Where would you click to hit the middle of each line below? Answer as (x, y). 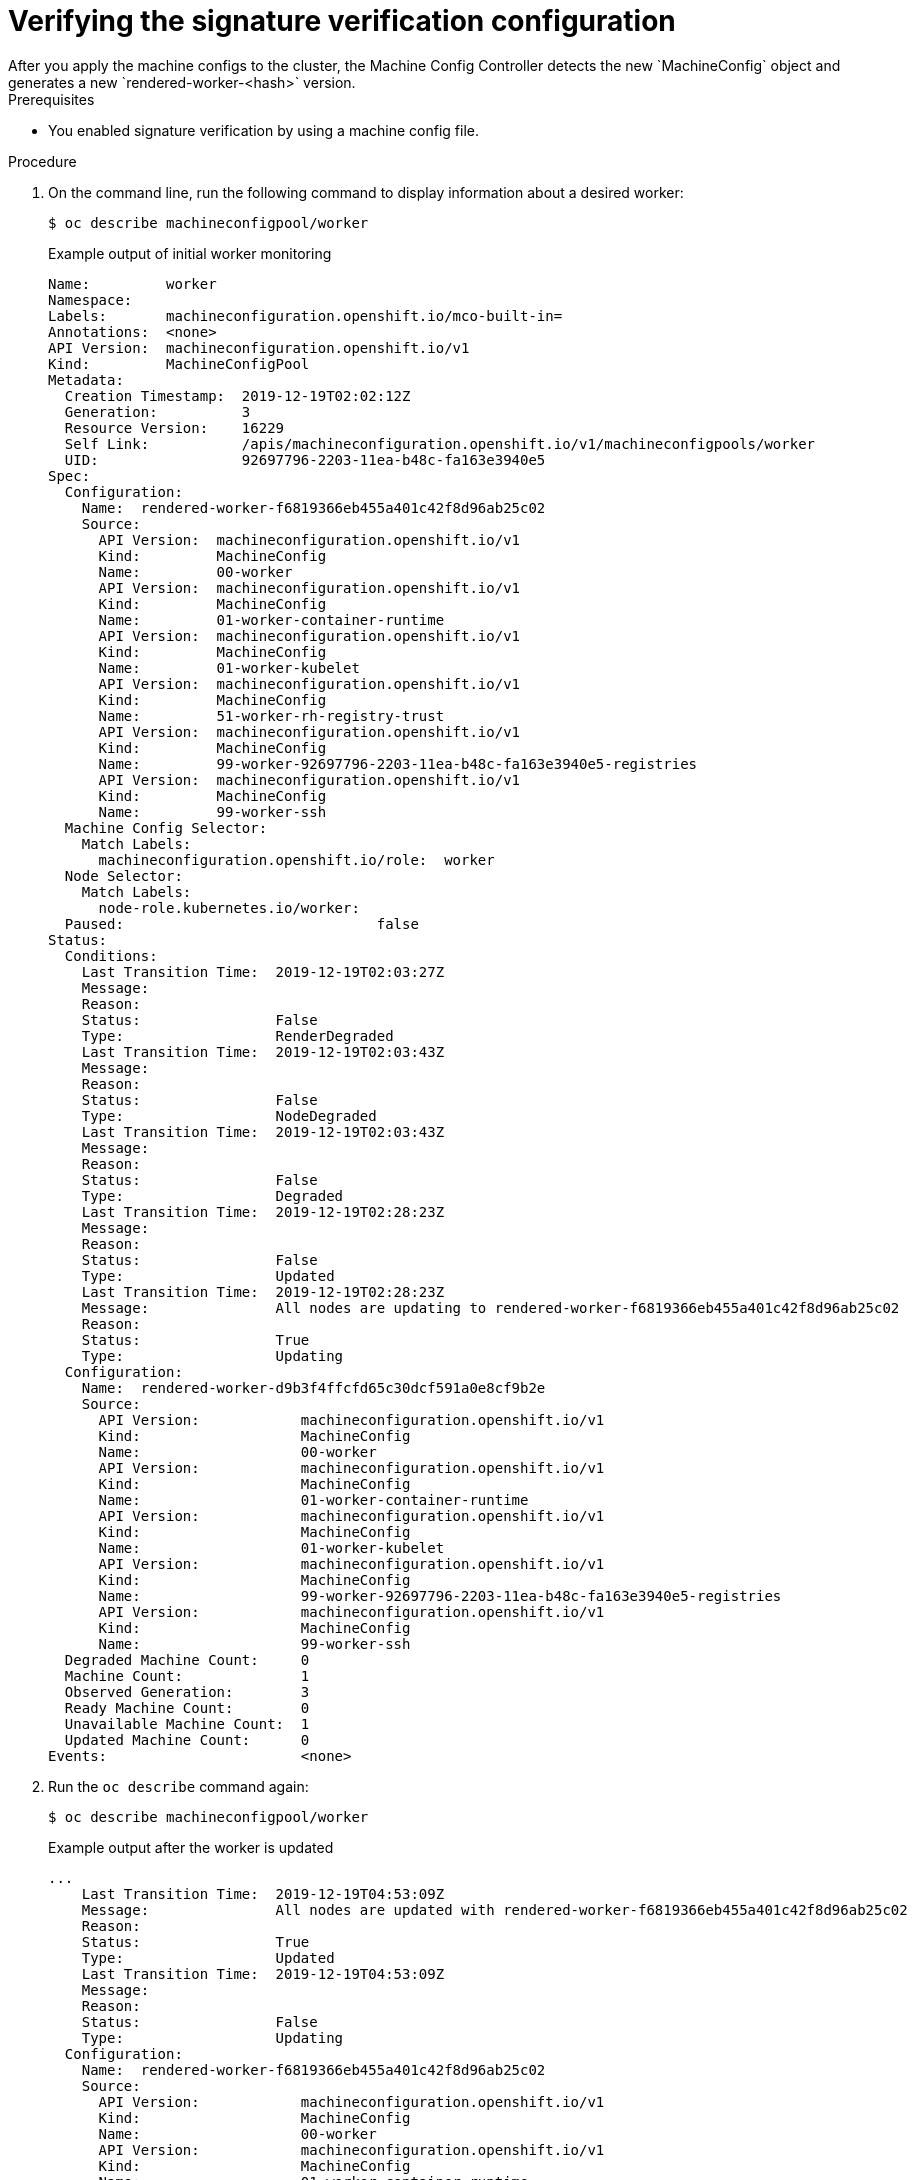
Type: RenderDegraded (237, 1035)
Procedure (42, 161)
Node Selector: (123, 875)
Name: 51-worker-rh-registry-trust (271, 715)
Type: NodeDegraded (229, 1115)
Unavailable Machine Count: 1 (187, 1723)
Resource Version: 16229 (174, 427)
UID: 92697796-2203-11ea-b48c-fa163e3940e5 (305, 459)
